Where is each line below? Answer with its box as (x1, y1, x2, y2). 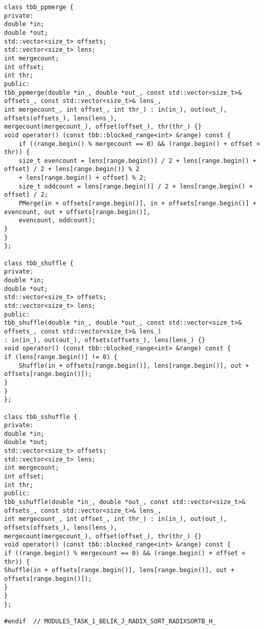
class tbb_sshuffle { (4, 413, 78, 421)
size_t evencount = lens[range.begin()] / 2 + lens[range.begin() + (18, 157, 256, 164)
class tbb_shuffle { (4, 259, 74, 267)
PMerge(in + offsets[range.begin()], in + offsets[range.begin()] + (18, 200, 256, 207)
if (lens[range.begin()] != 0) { (4, 353, 117, 361)
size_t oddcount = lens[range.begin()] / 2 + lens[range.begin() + (18, 182, 253, 190)
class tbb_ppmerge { (4, 4, 74, 11)
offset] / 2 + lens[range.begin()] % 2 (4, 165, 139, 173)
